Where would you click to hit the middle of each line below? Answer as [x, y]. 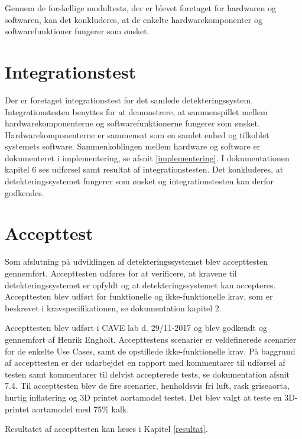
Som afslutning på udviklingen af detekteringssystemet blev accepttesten [136, 261]
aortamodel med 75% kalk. [81, 409]
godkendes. [25, 192]
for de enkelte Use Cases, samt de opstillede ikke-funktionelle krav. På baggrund [150, 351]
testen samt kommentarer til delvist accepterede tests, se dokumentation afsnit [147, 374]
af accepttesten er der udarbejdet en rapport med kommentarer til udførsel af [145, 362]
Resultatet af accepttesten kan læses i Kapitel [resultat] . [106, 429]
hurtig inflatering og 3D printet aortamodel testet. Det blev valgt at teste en [143, 397]
